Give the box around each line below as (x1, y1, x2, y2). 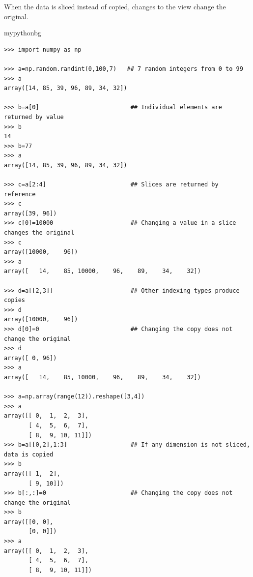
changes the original (4, 229, 75, 237)
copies (4, 297, 25, 304)
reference (4, 190, 36, 198)
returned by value (4, 113, 64, 121)
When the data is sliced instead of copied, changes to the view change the (4, 1, 226, 11)
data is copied (4, 451, 54, 458)
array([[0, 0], (4, 518, 54, 525)
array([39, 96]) (4, 210, 57, 217)
